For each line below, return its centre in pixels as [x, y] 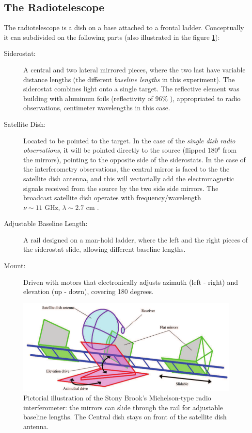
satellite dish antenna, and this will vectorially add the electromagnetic [129, 178]
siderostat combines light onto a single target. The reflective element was [131, 89]
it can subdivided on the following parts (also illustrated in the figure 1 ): [112, 37]
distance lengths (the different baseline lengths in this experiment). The [129, 79]
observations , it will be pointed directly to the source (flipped [114, 150]
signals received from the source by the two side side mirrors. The [121, 188]
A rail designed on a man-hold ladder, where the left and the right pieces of [136, 239]
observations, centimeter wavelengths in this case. [97, 108]
